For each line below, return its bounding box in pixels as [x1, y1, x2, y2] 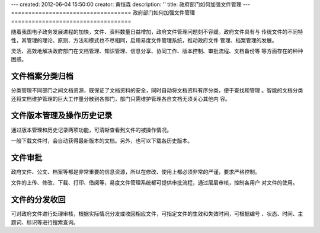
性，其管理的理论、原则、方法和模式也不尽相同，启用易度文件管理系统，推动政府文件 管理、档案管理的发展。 [11, 36, 277, 44]
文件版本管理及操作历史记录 [11, 110, 113, 121]
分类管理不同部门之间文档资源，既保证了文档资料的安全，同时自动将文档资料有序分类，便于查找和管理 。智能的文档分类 [11, 87, 303, 94]
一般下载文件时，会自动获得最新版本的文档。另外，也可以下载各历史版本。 [11, 137, 193, 144]
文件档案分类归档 [11, 71, 73, 81]
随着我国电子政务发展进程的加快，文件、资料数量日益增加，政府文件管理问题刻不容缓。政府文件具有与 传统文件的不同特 [11, 28, 303, 36]
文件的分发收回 [11, 194, 66, 205]
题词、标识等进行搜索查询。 [11, 218, 79, 225]
